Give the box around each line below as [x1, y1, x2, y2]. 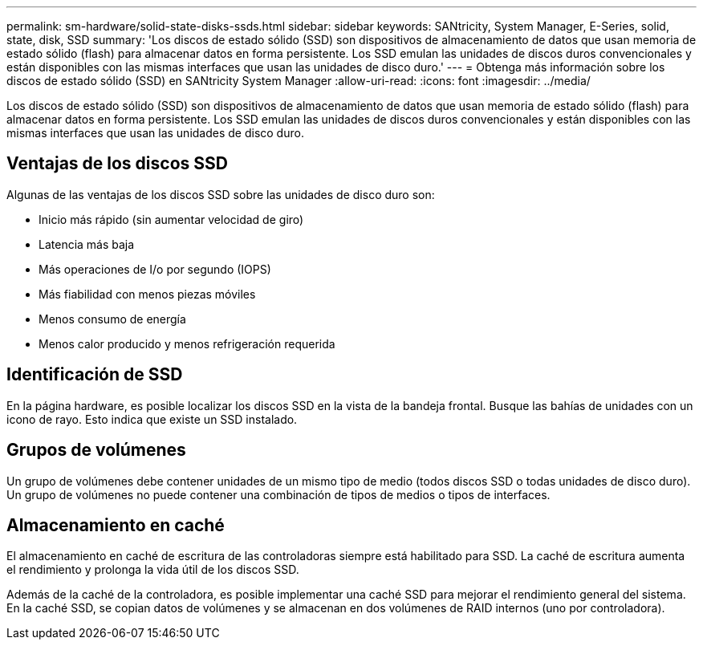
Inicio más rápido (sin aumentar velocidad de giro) [39, 212, 304, 226]
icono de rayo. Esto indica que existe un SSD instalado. [6, 412, 298, 426]
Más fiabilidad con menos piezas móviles [39, 286, 256, 301]
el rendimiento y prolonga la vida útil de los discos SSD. [6, 563, 299, 577]
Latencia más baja [39, 237, 135, 251]
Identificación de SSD [6, 364, 183, 385]
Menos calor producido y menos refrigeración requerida [39, 336, 335, 351]
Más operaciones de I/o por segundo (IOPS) [39, 262, 271, 276]
